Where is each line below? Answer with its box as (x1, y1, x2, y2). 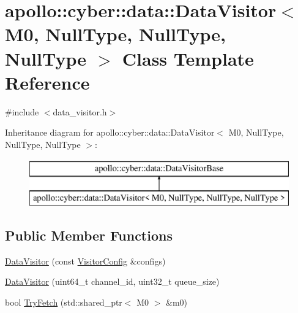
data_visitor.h (53, 105, 107, 118)
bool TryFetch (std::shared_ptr (5, 296, 122, 309)
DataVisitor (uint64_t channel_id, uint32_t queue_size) (5, 275, 220, 288)
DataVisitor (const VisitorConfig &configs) (5, 254, 166, 267)
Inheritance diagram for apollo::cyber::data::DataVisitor (5, 126, 215, 139)
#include (5, 105, 39, 118)
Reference (5, 69, 90, 95)
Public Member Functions (5, 226, 173, 245)
